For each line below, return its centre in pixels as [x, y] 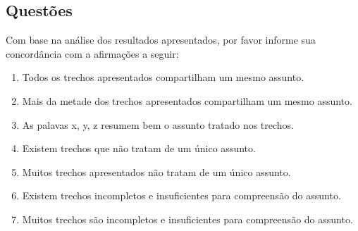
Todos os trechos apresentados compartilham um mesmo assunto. [163, 77]
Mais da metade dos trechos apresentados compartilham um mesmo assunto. [187, 100]
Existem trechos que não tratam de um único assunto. [139, 148]
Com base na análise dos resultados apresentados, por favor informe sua [161, 40]
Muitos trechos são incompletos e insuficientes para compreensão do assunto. [187, 219]
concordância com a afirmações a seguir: [92, 53]
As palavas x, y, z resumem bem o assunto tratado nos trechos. [158, 124]
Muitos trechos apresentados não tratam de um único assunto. [156, 171]
